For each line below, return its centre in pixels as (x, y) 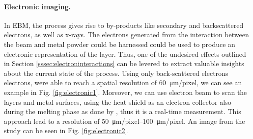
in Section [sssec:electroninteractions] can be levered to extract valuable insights (124, 63)
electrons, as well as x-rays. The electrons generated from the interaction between (126, 35)
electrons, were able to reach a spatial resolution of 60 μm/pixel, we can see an (123, 82)
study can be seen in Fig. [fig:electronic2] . (67, 130)
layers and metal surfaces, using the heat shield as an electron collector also (118, 102)
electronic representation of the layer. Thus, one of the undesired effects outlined (125, 54)
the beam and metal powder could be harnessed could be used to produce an (120, 44)
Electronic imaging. (38, 6)
